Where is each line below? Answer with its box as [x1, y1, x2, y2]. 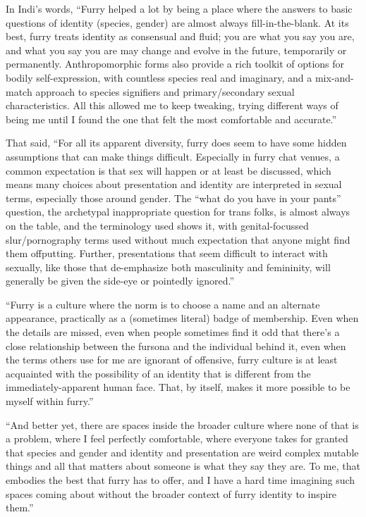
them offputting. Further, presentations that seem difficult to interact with [6, 246, 328, 261]
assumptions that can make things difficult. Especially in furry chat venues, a [6, 149, 340, 163]
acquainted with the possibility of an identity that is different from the [6, 366, 311, 380]
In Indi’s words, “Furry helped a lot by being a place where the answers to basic [6, 1, 353, 15]
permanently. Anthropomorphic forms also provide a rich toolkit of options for [6, 56, 345, 71]
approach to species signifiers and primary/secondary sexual [35, 84, 295, 99]
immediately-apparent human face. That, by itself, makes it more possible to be [6, 380, 350, 394]
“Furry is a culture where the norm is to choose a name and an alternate [6, 297, 320, 311]
